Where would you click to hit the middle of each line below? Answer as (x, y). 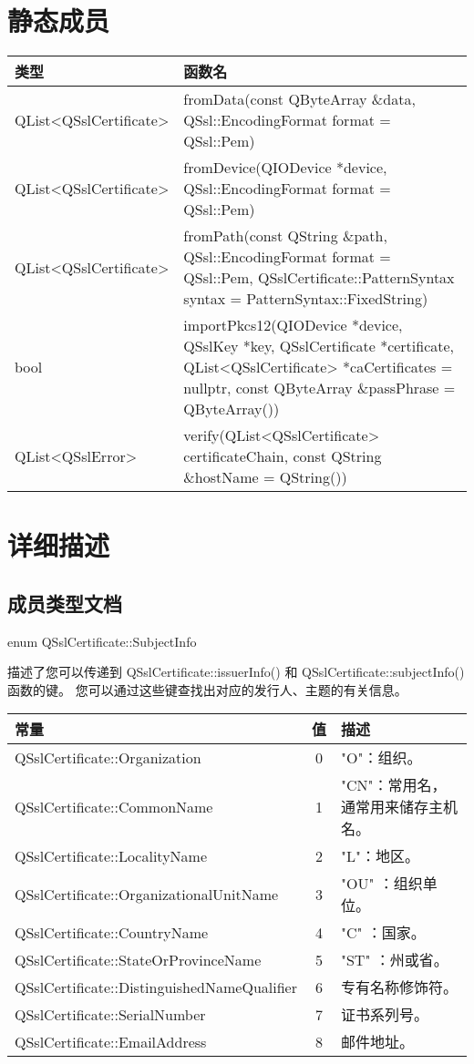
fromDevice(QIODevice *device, (285, 168)
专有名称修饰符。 (399, 987)
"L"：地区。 (380, 856)
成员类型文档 (65, 603)
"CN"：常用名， (393, 785)
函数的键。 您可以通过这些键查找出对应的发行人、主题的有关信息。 (207, 689)
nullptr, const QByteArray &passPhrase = (319, 388)
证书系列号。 (384, 1015)
